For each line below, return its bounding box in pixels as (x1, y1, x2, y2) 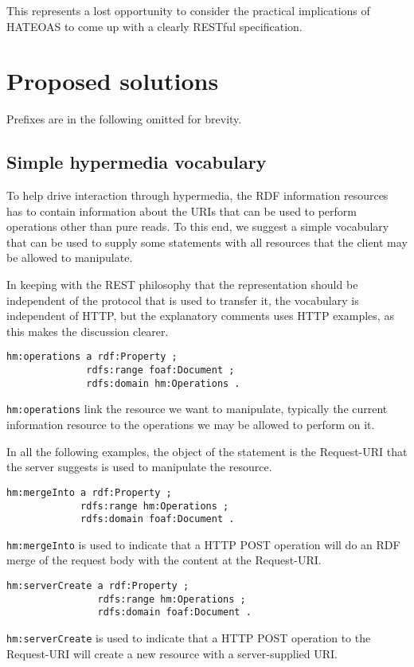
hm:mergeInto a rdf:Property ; (6, 486, 172, 498)
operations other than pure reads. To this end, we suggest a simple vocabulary (6, 218, 389, 235)
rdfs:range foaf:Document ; (86, 365, 235, 376)
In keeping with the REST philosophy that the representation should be (6, 276, 358, 293)
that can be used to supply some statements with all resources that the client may (6, 233, 408, 250)
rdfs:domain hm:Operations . (86, 377, 240, 389)
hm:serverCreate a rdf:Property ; (6, 580, 189, 592)
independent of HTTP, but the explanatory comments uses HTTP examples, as (6, 307, 394, 324)
